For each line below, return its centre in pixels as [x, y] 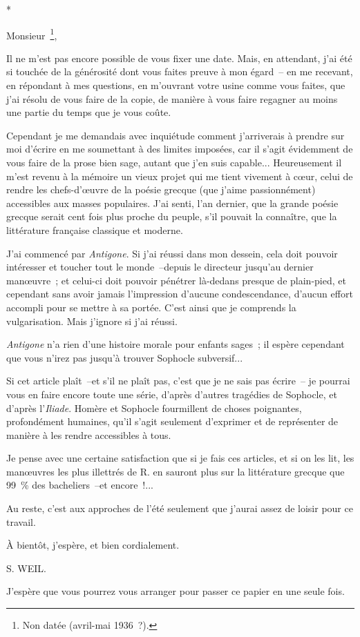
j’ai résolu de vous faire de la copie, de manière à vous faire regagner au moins [172, 98]
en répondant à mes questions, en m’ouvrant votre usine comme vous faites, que [176, 85]
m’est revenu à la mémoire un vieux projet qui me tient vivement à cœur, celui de [180, 176]
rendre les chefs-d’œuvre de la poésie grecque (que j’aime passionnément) [161, 189]
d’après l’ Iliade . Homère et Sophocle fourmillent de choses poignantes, [154, 408]
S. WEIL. [26, 568]
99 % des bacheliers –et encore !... [80, 485]
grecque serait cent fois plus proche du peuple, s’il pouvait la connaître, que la [172, 216]
